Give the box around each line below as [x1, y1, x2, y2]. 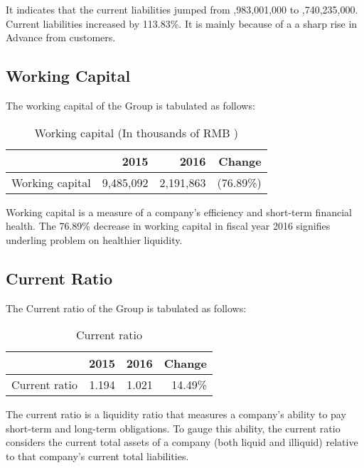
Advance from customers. [6, 30, 116, 45]
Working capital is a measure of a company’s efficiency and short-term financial [6, 204, 352, 219]
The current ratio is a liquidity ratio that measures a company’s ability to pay [6, 407, 346, 422]
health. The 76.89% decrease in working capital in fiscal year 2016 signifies [6, 218, 331, 233]
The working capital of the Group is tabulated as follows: [6, 97, 255, 112]
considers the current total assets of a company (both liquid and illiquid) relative [6, 435, 358, 450]
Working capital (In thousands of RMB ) [34, 124, 239, 141]
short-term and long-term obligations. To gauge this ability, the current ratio [6, 420, 341, 435]
